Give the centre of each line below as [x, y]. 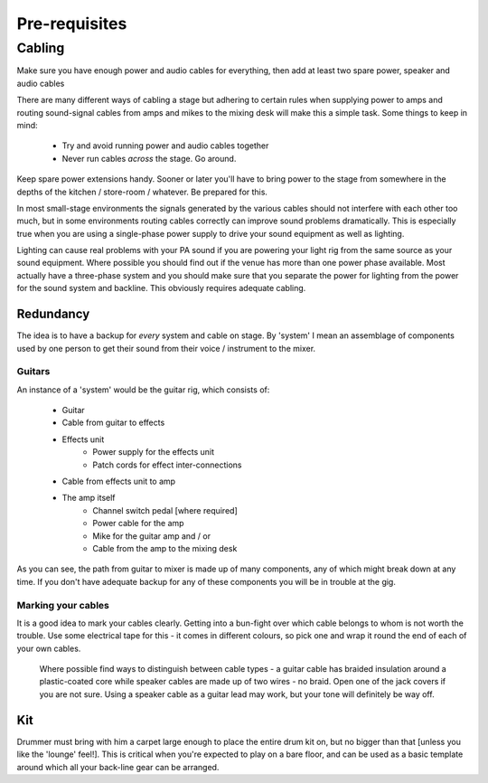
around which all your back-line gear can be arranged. [118, 767]
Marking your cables [63, 605]
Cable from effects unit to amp [119, 481]
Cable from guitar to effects [113, 423]
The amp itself [89, 498]
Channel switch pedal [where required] [165, 510]
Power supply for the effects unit [154, 452]
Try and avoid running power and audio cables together [165, 146]
